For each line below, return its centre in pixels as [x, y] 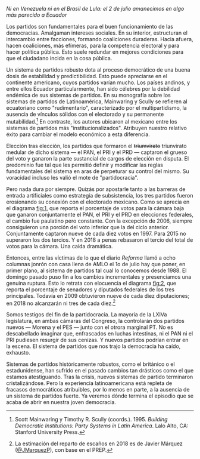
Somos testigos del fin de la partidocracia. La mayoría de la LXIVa [87, 315]
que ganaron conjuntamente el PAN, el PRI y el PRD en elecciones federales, [100, 214]
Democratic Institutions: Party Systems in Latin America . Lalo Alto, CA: [101, 426]
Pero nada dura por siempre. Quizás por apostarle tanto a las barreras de [96, 189]
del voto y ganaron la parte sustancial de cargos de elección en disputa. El [98, 158]
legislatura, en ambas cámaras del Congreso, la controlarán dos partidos [95, 321]
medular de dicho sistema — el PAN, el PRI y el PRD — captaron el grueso [97, 152]
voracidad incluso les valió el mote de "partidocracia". [72, 177]
